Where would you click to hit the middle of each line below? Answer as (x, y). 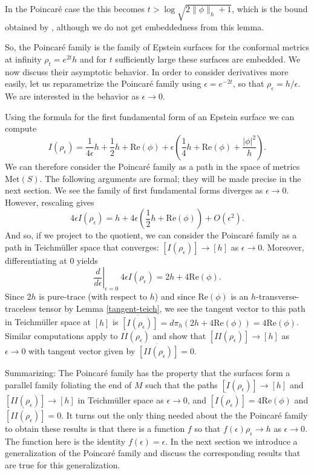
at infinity (23, 59)
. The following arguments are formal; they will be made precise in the (170, 178)
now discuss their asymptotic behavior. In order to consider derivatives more (147, 71)
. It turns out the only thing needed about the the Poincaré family (185, 415)
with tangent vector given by (82, 350)
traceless (21, 308)
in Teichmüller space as (121, 399)
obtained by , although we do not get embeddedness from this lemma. (135, 26)
